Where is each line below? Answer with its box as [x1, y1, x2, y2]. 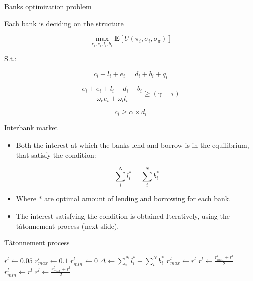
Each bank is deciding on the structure [4, 18, 124, 28]
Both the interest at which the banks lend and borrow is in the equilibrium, [16, 139, 249, 150]
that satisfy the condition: [16, 149, 96, 160]
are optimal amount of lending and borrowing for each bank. [44, 193, 231, 204]
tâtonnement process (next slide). [16, 220, 119, 231]
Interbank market [4, 122, 58, 133]
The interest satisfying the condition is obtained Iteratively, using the [16, 210, 230, 221]
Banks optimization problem [4, 1, 92, 11]
